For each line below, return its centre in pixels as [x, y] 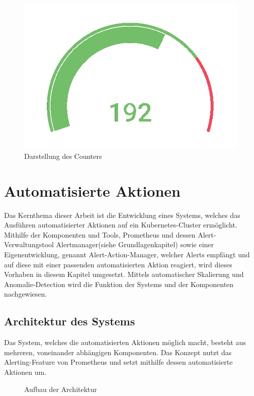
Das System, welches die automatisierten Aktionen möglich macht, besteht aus [125, 342]
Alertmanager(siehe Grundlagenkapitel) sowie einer [135, 244]
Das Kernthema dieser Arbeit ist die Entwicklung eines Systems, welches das [122, 215]
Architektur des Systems [70, 321]
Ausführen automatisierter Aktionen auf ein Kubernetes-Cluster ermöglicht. [121, 225]
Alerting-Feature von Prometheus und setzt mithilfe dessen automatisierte [118, 362]
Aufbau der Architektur [61, 389]
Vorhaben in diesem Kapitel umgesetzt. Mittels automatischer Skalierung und [124, 274]
